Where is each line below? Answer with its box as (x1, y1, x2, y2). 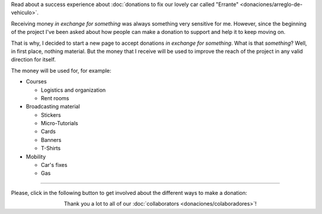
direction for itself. (11, 56, 56, 63)
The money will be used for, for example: (11, 67, 112, 74)
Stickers (41, 111, 61, 119)
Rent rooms (41, 94, 70, 101)
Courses (26, 78, 47, 85)
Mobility (26, 153, 46, 160)
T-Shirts (41, 145, 61, 152)
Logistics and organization (41, 86, 106, 94)
